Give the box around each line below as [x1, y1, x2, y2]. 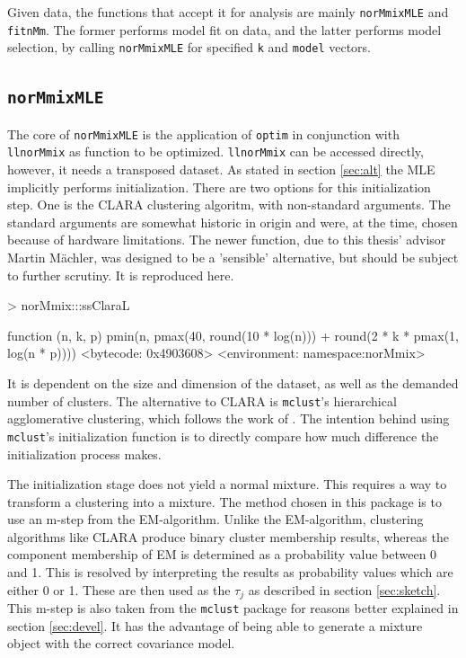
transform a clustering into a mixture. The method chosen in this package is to [7, 492, 442, 511]
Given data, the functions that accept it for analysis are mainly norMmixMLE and [7, 3, 449, 21]
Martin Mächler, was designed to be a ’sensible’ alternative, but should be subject [7, 248, 459, 267]
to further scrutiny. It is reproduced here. [7, 265, 234, 284]
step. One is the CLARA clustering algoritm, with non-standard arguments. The [7, 195, 451, 214]
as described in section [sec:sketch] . [248, 580, 441, 599]
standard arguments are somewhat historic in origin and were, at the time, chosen [7, 212, 458, 231]
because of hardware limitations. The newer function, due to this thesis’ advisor [7, 230, 446, 249]
